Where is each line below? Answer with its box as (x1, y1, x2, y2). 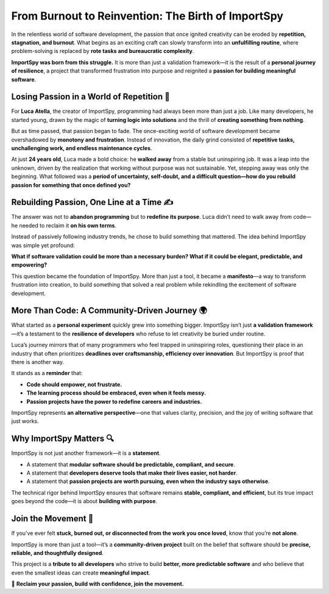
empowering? (11, 261, 48, 268)
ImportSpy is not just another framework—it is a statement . (11, 449, 161, 457)
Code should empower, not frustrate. (26, 381, 122, 388)
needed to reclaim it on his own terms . (19, 221, 117, 229)
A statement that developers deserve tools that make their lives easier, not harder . (26, 470, 238, 477)
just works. (11, 418, 39, 425)
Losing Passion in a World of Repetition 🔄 (11, 91, 170, 102)
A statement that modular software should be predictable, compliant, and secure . (26, 460, 236, 468)
